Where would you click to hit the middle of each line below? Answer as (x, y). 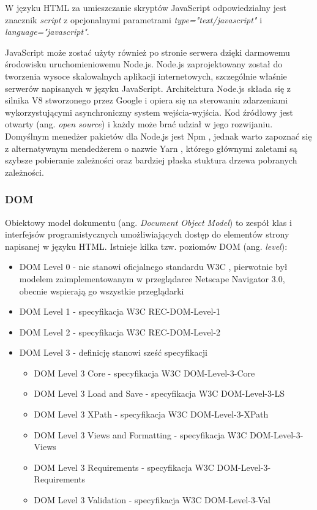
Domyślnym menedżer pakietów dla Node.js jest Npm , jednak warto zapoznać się (158, 136)
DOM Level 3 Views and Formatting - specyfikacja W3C (140, 434)
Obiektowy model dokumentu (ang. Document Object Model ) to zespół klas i (148, 222)
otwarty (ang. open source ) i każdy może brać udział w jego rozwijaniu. (139, 124)
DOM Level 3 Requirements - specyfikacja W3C (124, 467)
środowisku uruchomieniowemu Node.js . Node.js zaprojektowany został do (144, 64)
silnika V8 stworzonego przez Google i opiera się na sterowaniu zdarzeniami (147, 100)
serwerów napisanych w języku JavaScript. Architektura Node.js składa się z (148, 88)
